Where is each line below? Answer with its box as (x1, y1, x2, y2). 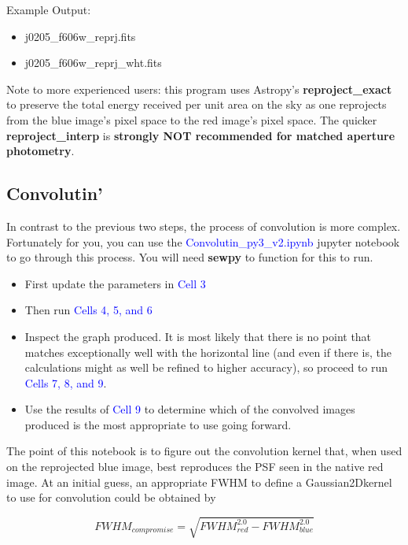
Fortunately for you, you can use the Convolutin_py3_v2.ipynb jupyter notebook (6, 233, 400, 250)
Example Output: (6, 2, 91, 17)
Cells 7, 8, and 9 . (24, 374, 107, 391)
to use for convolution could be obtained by (6, 489, 216, 506)
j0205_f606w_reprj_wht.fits (24, 54, 162, 71)
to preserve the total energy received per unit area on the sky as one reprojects (6, 96, 387, 113)
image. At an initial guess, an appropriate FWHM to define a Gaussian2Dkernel (6, 473, 392, 490)
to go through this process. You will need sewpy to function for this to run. (6, 249, 373, 265)
